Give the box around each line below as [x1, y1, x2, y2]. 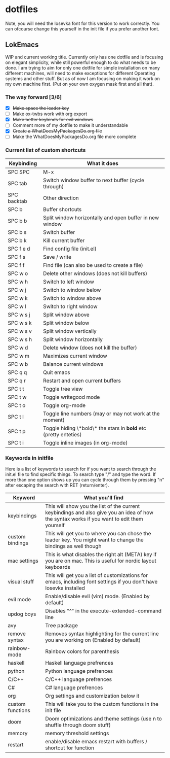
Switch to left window [42, 278, 95, 285]
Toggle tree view [42, 385, 83, 392]
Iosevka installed [45, 584, 85, 592]
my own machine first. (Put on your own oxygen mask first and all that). [5, 81, 154, 87]
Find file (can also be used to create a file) [42, 261, 143, 268]
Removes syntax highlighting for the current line [45, 630, 159, 637]
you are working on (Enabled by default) [45, 637, 141, 644]
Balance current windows [42, 360, 104, 367]
